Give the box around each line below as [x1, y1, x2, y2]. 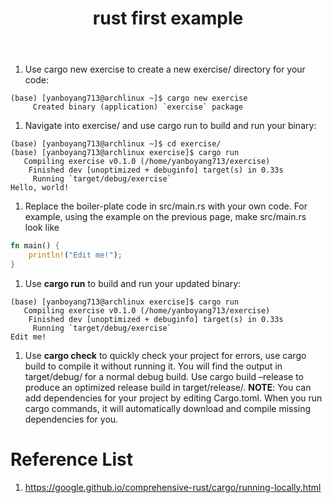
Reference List [10, 448, 133, 471]
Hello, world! [10, 183, 70, 193]
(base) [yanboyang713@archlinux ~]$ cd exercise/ [10, 139, 222, 149]
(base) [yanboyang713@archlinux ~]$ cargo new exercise [10, 93, 248, 104]
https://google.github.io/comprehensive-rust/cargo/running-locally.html [24, 481, 322, 493]
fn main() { [10, 241, 60, 251]
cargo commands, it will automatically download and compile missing [24, 402, 312, 414]
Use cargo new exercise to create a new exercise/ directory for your [24, 63, 306, 76]
